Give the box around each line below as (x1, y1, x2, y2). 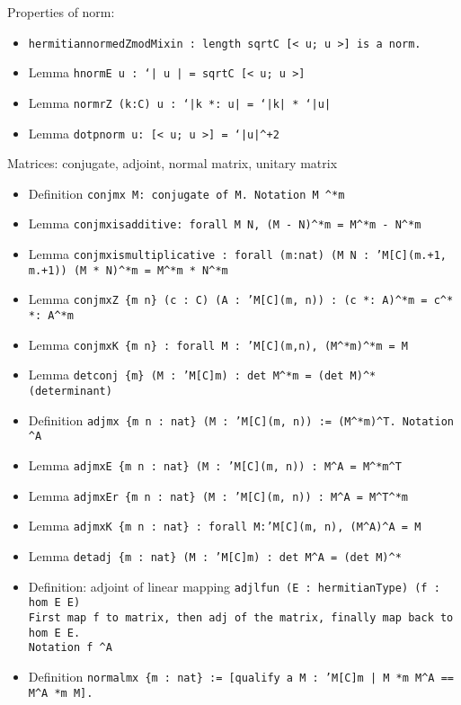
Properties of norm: (7, 3, 115, 21)
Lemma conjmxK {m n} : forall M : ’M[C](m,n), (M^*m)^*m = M (28, 335, 409, 353)
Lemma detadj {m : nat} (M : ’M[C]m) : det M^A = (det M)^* (28, 547, 402, 565)
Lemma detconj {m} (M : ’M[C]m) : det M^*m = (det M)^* (28, 365, 377, 384)
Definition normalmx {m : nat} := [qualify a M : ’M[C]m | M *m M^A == (28, 666, 455, 685)
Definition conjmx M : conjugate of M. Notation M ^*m (28, 183, 345, 202)
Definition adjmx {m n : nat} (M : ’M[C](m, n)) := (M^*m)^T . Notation (28, 410, 455, 429)
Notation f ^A (28, 641, 112, 655)
